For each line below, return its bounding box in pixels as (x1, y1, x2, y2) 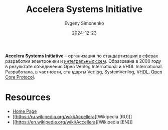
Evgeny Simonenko (64, 20, 104, 26)
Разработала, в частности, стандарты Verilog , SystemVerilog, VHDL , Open (5, 69, 162, 75)
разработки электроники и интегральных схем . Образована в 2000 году (5, 58, 161, 64)
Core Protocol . (5, 74, 35, 80)
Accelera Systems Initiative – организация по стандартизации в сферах (5, 53, 158, 59)
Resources (5, 92, 51, 103)
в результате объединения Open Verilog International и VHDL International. (5, 63, 163, 69)
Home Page (12, 108, 37, 114)
